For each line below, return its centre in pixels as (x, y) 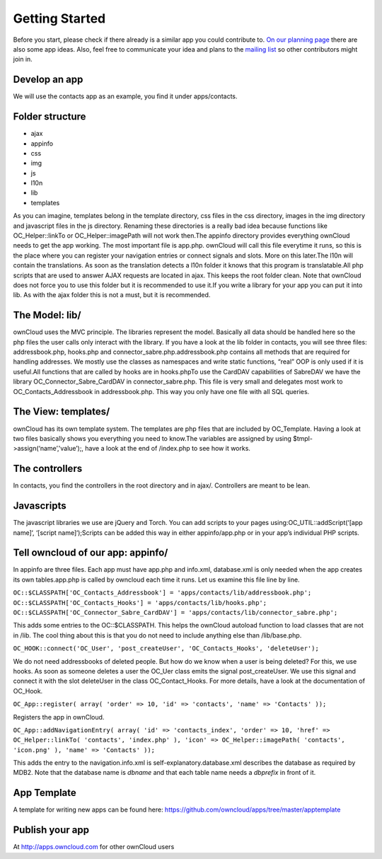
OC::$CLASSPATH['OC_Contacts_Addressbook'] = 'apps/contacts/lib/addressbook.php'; (162, 593)
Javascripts (40, 506)
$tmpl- (302, 438)
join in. (23, 59)
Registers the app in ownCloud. (59, 717)
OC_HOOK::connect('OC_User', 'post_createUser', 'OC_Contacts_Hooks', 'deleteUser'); (166, 648)
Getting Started (59, 18)
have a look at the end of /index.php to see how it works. (168, 449)
